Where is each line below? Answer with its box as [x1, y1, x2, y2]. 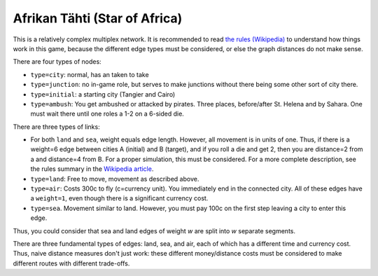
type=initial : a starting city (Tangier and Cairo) [30, 90, 176, 98]
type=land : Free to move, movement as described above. [30, 174, 199, 183]
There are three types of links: [13, 123, 101, 131]
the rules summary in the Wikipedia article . [30, 165, 154, 173]
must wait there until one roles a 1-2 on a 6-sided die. [30, 109, 185, 118]
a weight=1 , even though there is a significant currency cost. [30, 194, 209, 202]
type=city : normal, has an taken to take [30, 70, 150, 78]
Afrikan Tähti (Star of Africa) [13, 11, 183, 26]
